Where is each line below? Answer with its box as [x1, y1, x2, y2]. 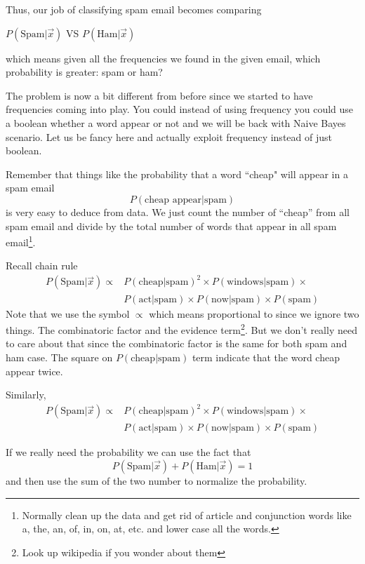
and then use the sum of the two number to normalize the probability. [6, 473, 307, 488]
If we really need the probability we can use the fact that [6, 445, 251, 459]
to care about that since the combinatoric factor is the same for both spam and [6, 336, 347, 351]
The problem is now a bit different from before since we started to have [6, 88, 313, 102]
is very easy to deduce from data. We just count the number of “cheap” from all [6, 204, 350, 219]
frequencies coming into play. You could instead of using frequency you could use [6, 102, 354, 116]
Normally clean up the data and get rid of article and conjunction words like [22, 507, 352, 522]
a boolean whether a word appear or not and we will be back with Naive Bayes [6, 115, 346, 130]
